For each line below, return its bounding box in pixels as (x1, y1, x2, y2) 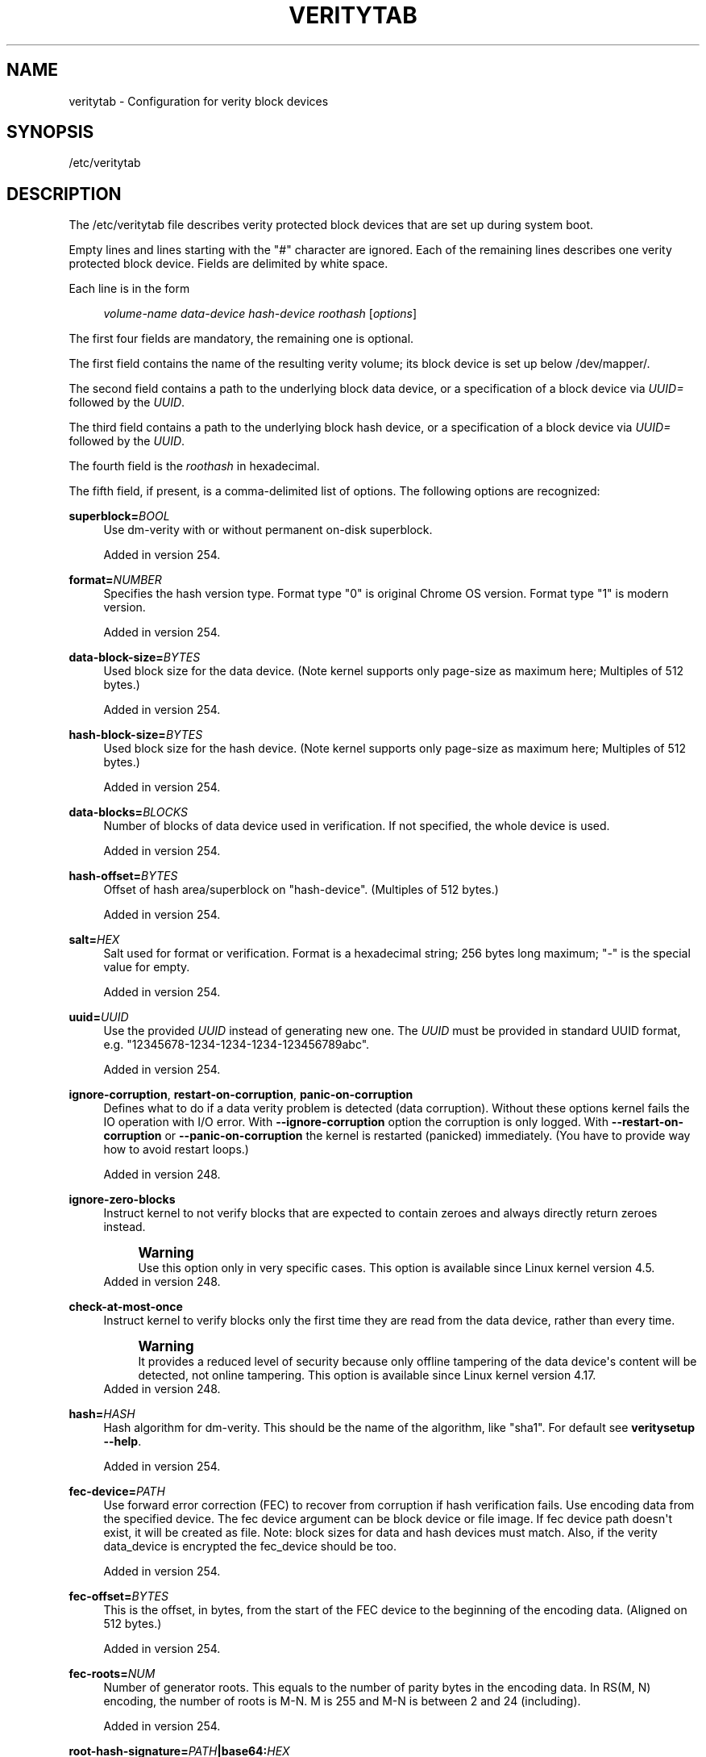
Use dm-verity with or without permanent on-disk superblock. (103, 523, 433, 537)
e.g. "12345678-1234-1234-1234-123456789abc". (103, 1037, 370, 1052)
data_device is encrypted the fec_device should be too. (103, 1539, 397, 1554)
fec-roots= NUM (69, 1667, 156, 1681)
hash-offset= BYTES (69, 869, 178, 883)
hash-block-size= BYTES (69, 728, 203, 742)
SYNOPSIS (6, 122, 94, 143)
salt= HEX (69, 933, 120, 947)
